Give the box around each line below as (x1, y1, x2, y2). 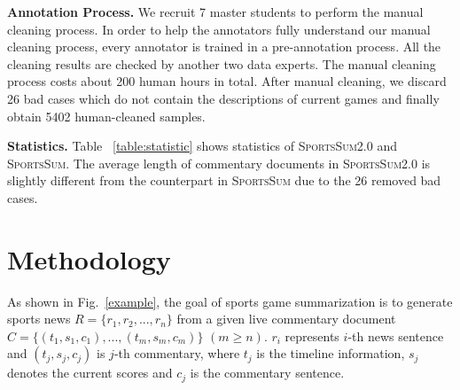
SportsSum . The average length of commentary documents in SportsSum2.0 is (7, 153, 431, 172)
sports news (7, 309, 71, 328)
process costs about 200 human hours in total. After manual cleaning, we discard (7, 72, 447, 90)
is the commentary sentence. (190, 363, 345, 382)
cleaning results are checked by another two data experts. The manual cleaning (7, 54, 436, 73)
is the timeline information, (256, 344, 405, 363)
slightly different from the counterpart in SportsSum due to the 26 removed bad (7, 171, 441, 190)
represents (285, 326, 339, 345)
